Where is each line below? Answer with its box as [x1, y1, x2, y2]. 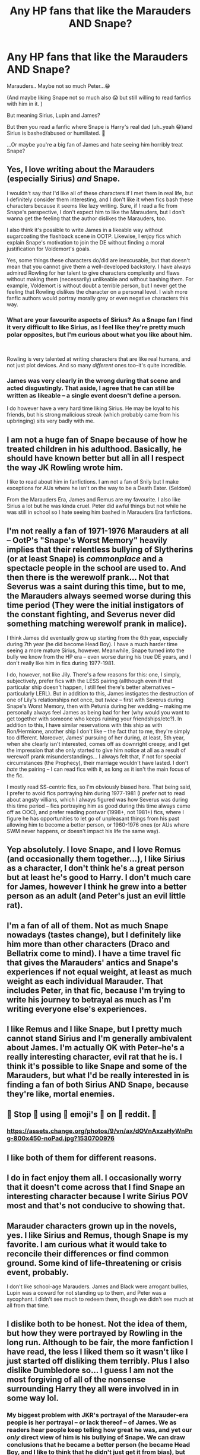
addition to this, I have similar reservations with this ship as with [7, 721, 163, 728]
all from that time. [7, 1302, 50, 1309]
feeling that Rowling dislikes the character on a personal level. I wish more [7, 288, 188, 295]
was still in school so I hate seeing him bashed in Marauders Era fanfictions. [7, 509, 192, 516]
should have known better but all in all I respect [7, 453, 185, 463]
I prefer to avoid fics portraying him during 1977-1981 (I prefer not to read [7, 789, 185, 796]
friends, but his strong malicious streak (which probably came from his [7, 411, 180, 418]
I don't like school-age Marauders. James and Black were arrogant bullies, [7, 1283, 189, 1290]
